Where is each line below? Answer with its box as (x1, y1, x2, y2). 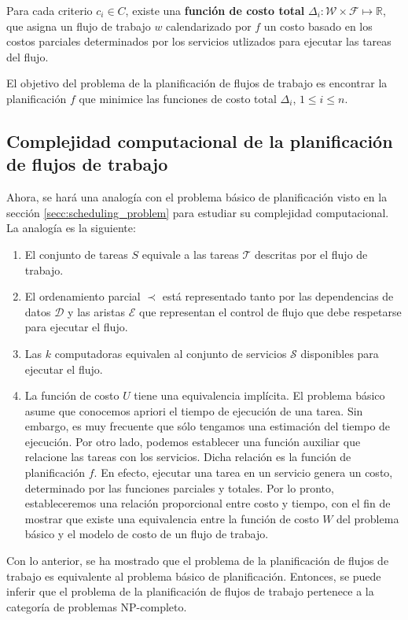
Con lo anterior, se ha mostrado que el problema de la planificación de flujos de (6, 552, 389, 569)
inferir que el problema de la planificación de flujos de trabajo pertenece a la (6, 583, 374, 600)
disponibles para (300, 345, 379, 361)
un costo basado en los (263, 17, 373, 34)
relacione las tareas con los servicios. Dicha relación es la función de (24, 448, 351, 465)
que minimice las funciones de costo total (79, 90, 277, 106)
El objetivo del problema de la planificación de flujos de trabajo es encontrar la (6, 75, 388, 91)
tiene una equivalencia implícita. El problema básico (134, 387, 385, 404)
